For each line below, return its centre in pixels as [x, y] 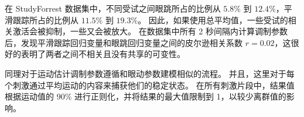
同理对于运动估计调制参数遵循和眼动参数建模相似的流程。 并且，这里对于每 [150, 73]
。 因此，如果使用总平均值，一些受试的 [213, 19]
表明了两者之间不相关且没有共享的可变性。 [103, 54]
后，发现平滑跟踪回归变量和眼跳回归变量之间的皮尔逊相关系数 [124, 42]
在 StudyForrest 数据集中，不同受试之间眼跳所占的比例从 [113, 8]
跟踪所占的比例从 [45, 19]
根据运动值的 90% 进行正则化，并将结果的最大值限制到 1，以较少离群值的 [146, 96]
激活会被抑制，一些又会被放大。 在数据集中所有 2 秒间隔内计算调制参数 [150, 31]
